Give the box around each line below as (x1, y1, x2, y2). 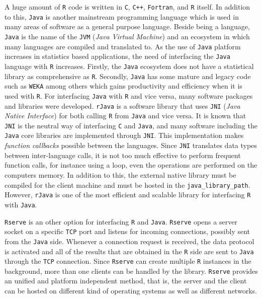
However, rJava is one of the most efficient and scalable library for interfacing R (5, 189, 251, 200)
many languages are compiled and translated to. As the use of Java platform (5, 41, 241, 51)
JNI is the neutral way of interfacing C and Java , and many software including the (5, 120, 257, 130)
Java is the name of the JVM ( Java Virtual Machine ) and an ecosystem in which (5, 31, 250, 41)
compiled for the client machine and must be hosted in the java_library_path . (5, 179, 250, 190)
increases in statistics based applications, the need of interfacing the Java (5, 51, 230, 61)
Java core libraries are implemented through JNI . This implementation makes (5, 130, 244, 140)
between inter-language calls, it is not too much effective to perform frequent (5, 149, 241, 160)
